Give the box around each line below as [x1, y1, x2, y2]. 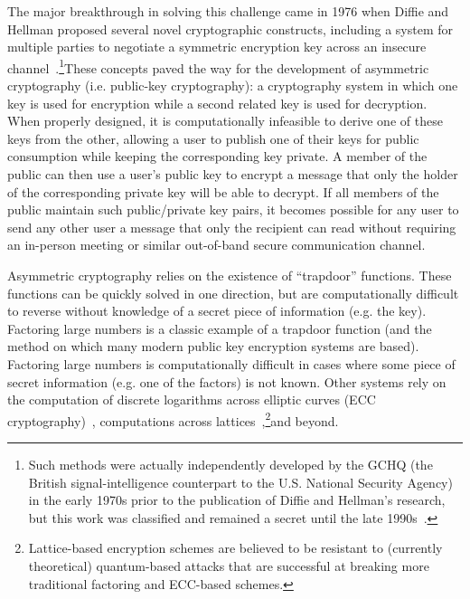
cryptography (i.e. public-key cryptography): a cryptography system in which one [7, 76, 458, 95]
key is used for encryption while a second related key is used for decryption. [7, 93, 428, 112]
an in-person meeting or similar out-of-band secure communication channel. [7, 235, 426, 254]
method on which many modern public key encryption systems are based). [7, 337, 419, 356]
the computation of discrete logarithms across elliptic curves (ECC [7, 390, 376, 409]
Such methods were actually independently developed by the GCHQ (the [28, 454, 433, 473]
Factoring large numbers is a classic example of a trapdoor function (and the [7, 319, 432, 338]
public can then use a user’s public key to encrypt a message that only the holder [7, 165, 458, 183]
